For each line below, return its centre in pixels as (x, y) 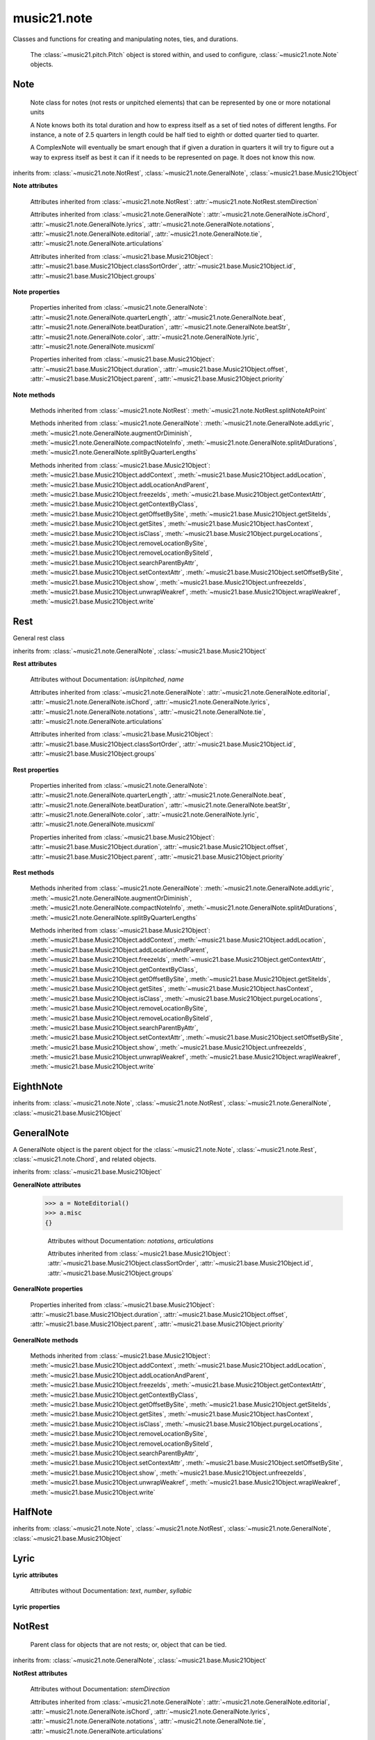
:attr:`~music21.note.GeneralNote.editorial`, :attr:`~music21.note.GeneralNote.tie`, (146, 234)
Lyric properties (36, 1606)
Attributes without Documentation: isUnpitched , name (107, 679)
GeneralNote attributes (47, 1185)
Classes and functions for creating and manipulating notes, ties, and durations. (126, 39)
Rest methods (34, 873)
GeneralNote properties (48, 1289)
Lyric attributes (35, 1575)
